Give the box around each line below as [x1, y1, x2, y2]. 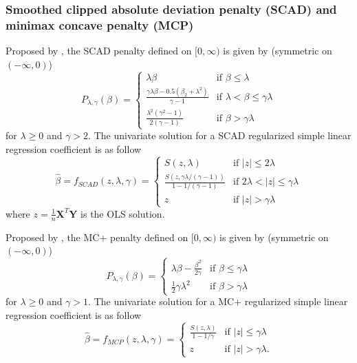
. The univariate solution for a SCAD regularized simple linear [88, 128, 351, 143]
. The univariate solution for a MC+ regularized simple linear [88, 294, 348, 309]
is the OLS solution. [80, 206, 165, 220]
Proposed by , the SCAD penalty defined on [6, 43, 192, 58]
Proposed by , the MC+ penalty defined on [6, 229, 188, 244]
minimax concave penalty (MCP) [6, 16, 194, 33]
